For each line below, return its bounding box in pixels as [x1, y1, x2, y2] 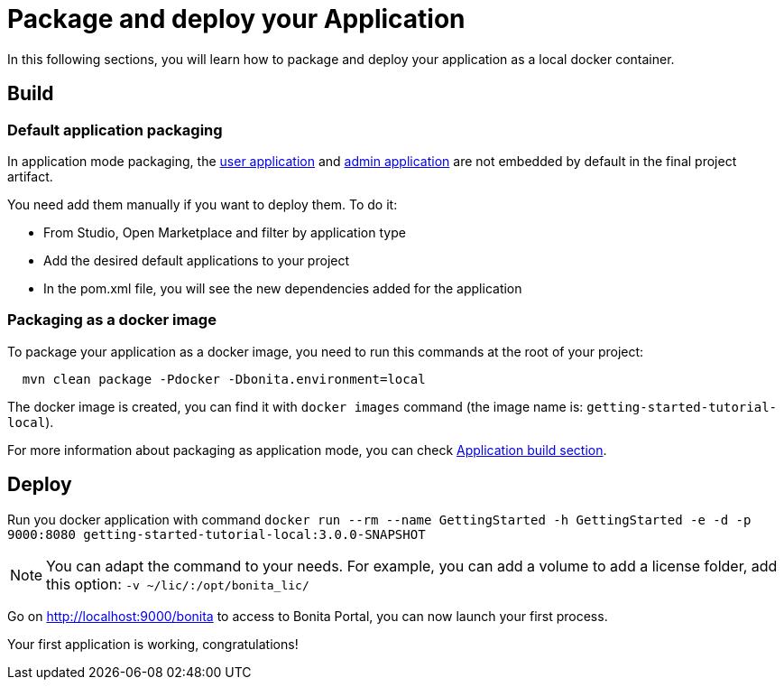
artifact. [7, 168, 53, 184]
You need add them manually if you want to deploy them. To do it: [7, 196, 398, 212]
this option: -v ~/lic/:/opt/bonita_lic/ [46, 574, 309, 593]
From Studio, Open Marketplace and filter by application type [43, 224, 406, 240]
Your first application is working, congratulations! [7, 636, 299, 652]
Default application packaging [7, 120, 223, 139]
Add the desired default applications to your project [43, 252, 350, 268]
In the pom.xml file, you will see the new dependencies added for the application [43, 280, 522, 296]
